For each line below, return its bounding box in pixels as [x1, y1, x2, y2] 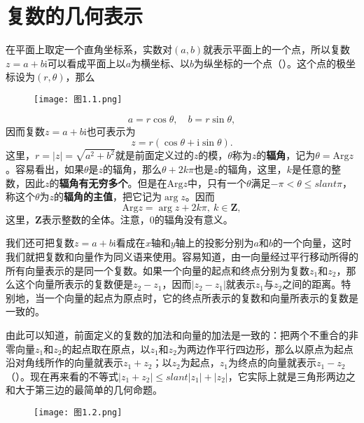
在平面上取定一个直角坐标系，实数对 [6, 42, 172, 57]
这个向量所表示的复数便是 [15, 277, 133, 291]
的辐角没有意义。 [154, 211, 233, 226]
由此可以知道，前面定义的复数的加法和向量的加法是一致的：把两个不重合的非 [6, 327, 358, 342]
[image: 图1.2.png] [34, 407, 122, 417]
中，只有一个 [188, 175, 247, 190]
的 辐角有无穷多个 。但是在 [49, 175, 167, 190]
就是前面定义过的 [115, 148, 194, 162]
